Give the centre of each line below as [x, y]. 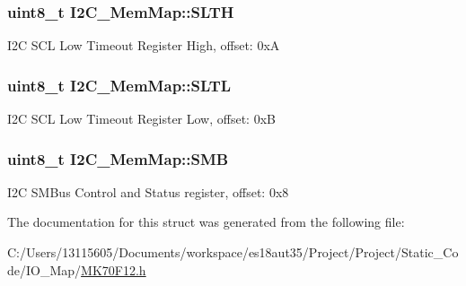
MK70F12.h [114, 269]
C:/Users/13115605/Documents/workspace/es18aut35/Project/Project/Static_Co [233, 252]
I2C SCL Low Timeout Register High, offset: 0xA [144, 45]
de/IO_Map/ [44, 269]
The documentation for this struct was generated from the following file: [206, 222]
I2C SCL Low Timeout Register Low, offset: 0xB [141, 119]
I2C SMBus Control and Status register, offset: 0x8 [148, 191]
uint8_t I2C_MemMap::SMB [118, 158]
